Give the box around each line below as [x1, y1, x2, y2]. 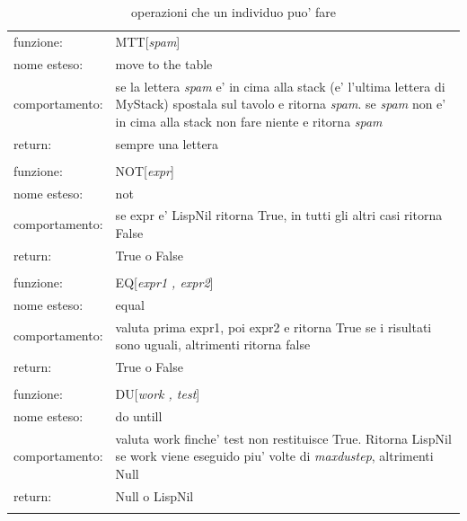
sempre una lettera [115, 134, 219, 153]
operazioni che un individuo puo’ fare [130, 3, 337, 21]
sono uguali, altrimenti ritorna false [115, 335, 311, 354]
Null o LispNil [115, 486, 194, 505]
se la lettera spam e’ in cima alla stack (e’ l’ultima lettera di [115, 76, 445, 95]
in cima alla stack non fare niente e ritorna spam [115, 111, 383, 130]
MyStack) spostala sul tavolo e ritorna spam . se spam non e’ [115, 94, 446, 113]
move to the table [115, 54, 213, 73]
